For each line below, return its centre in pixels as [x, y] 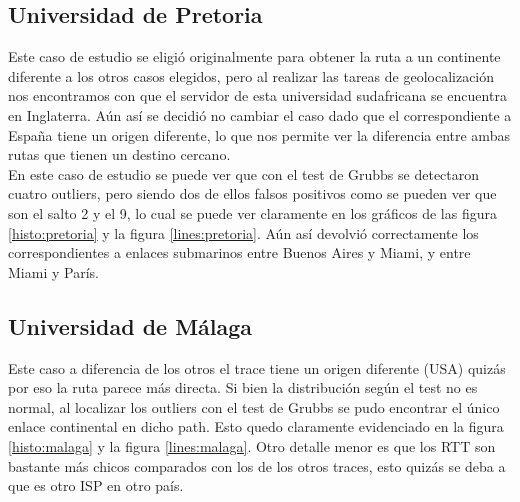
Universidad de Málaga [130, 325]
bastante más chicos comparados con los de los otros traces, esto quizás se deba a [257, 465]
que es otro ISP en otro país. [96, 485]
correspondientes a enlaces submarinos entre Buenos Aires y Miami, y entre [239, 252]
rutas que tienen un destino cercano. [119, 154]
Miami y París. [53, 271]
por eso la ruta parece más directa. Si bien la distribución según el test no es [243, 387]
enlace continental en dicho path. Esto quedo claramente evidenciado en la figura [256, 426]
